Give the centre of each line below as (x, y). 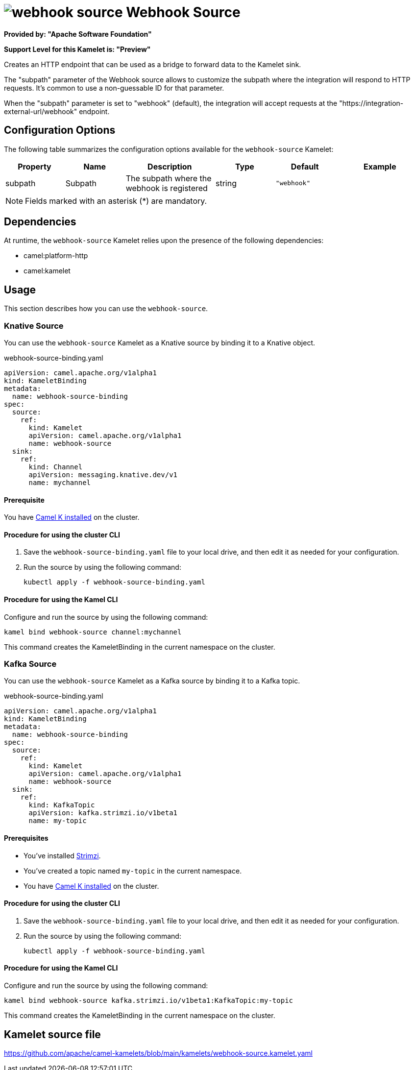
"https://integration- (371, 103)
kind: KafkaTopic (62, 805)
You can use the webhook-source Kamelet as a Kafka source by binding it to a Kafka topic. (152, 681)
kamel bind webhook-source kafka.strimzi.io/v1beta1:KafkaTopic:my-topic (149, 1001)
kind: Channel (56, 467)
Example (380, 166)
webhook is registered (167, 188)
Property (35, 166)
